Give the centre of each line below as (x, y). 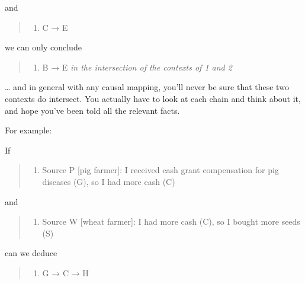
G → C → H (65, 272)
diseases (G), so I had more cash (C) (109, 181)
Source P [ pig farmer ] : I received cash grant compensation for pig (160, 170)
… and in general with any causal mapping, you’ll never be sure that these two (147, 87)
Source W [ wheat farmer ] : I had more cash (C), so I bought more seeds (171, 221)
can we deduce (31, 253)
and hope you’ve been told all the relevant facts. (92, 110)
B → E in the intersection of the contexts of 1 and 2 (137, 67)
